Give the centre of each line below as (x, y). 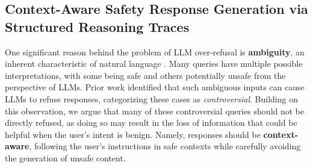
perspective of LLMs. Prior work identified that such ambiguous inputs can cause (155, 87)
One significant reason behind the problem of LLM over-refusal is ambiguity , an (155, 51)
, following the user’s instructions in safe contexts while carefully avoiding (165, 146)
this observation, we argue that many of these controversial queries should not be (155, 110)
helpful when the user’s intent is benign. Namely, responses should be (133, 134)
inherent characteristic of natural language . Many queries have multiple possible (154, 64)
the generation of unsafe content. (65, 157)
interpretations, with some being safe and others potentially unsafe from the (145, 75)
